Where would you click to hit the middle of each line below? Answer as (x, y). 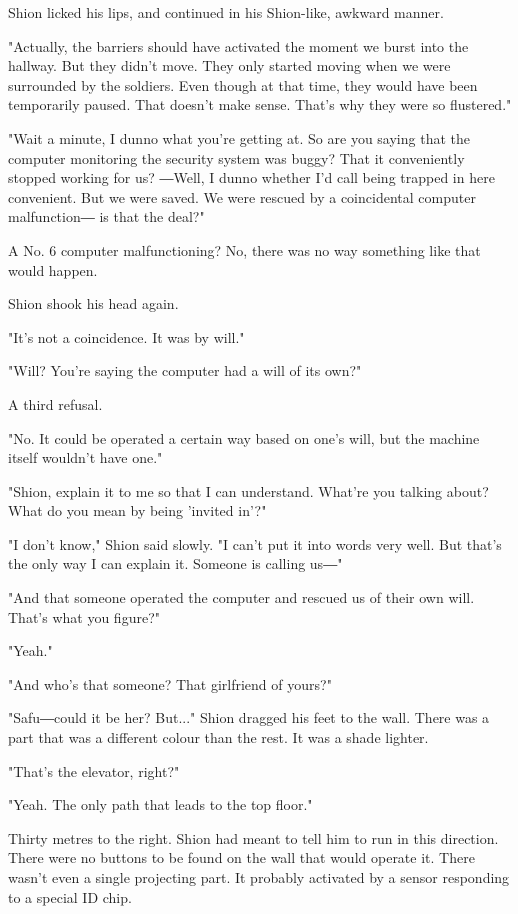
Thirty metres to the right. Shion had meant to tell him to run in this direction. (253, 837)
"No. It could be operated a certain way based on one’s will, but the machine (244, 437)
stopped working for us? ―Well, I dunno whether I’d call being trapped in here (251, 177)
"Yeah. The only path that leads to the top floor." (160, 804)
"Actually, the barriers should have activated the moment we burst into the (238, 45)
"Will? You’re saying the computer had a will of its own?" (185, 370)
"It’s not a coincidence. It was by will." (126, 336)
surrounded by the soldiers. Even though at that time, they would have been (243, 84)
